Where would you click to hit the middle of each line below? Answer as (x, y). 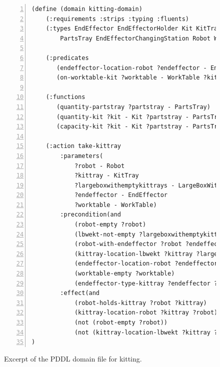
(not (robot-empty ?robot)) (121, 322)
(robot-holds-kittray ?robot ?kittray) (140, 303)
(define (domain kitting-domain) (87, 9)
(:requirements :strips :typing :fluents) (117, 19)
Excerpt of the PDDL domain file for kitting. (73, 358)
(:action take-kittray (83, 146)
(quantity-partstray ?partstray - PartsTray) (133, 107)
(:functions (65, 97)
